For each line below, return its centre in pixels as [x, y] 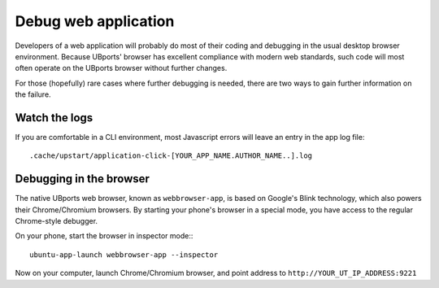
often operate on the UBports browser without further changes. [121, 68]
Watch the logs [54, 118]
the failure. [33, 94]
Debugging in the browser [83, 179]
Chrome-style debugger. [56, 221]
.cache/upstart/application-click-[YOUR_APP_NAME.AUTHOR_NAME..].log [171, 156]
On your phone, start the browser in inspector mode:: [104, 236]
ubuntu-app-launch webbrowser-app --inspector [124, 255]
